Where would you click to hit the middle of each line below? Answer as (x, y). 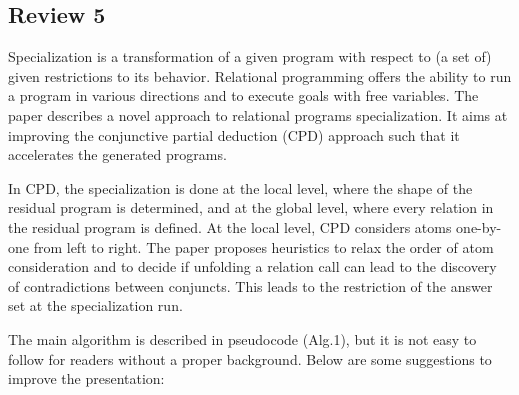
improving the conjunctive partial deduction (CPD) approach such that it (234, 134)
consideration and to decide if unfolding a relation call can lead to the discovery (252, 266)
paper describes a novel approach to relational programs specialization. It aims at (258, 114)
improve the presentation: (86, 378)
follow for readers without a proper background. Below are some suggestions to (250, 358)
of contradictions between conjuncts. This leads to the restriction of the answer (250, 285)
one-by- (479, 226)
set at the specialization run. (95, 305)
